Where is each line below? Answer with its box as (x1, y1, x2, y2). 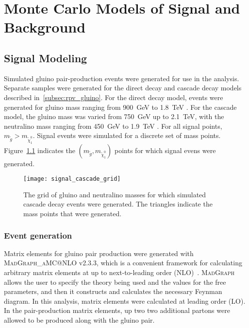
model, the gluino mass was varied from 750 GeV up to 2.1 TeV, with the (4, 111, 224, 121)
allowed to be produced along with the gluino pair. (4, 315, 155, 325)
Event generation (4, 229, 72, 241)
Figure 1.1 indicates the (4, 145, 75, 155)
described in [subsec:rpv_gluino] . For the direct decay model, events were (4, 92, 223, 102)
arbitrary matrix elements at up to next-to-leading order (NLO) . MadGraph (4, 267, 235, 277)
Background (4, 17, 86, 37)
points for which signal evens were (115, 145, 216, 155)
